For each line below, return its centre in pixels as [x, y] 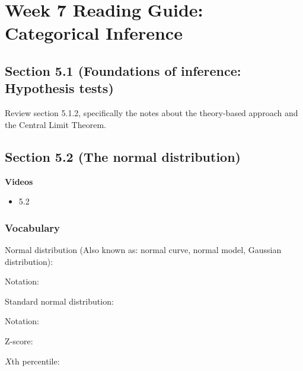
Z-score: [19, 340]
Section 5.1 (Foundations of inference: [123, 70]
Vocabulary [33, 227]
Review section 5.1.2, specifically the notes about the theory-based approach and [151, 113]
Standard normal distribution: [59, 301]
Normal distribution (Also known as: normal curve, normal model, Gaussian [143, 249]
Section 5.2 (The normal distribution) [123, 156]
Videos [19, 181]
